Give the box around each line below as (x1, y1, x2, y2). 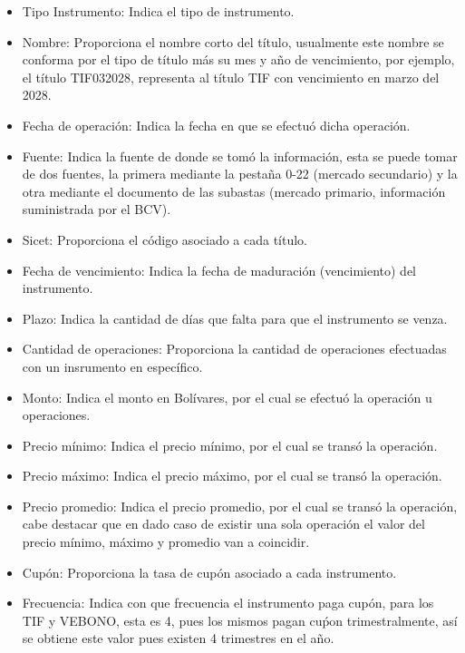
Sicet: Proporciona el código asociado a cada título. (22, 229, 307, 249)
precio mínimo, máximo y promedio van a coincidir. (22, 532, 310, 551)
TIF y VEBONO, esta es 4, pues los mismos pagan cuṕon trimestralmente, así (22, 610, 458, 629)
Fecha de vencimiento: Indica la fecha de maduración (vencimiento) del (22, 260, 417, 279)
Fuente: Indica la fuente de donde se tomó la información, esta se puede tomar (22, 146, 458, 165)
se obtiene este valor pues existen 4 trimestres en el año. (22, 629, 334, 648)
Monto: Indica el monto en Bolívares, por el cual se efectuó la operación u (22, 387, 432, 406)
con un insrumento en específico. (22, 356, 203, 375)
